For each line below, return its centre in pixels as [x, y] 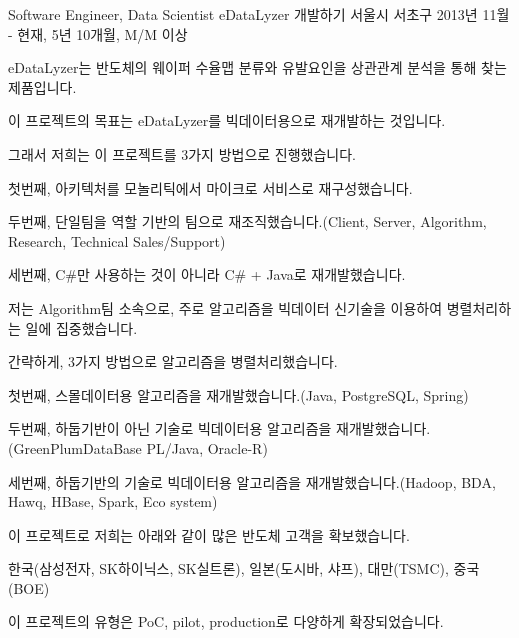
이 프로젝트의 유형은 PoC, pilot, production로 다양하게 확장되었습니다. [226, 621]
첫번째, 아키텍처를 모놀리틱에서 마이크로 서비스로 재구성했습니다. [210, 187]
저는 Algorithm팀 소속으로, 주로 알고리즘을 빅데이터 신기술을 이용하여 [225, 307]
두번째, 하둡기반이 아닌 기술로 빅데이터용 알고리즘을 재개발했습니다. [219, 428]
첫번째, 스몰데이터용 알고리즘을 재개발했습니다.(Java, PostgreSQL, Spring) [238, 394]
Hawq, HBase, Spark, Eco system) [113, 501]
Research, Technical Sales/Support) [117, 240]
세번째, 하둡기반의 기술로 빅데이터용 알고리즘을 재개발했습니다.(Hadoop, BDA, [252, 481]
